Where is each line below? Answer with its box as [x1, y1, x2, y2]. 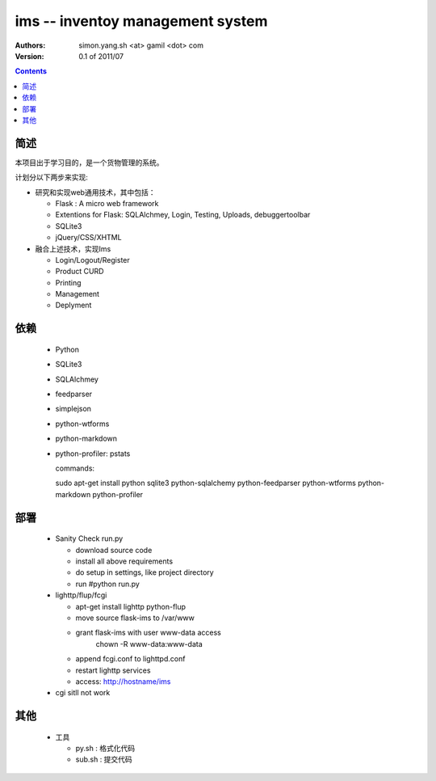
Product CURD [55, 267, 104, 277]
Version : [15, 51, 44, 61]
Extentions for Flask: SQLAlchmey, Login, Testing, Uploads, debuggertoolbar [55, 210, 311, 220]
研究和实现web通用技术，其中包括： [35, 187, 156, 197]
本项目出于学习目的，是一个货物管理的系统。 [15, 158, 164, 167]
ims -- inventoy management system [15, 12, 268, 30]
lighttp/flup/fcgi [55, 590, 107, 600]
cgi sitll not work [55, 688, 111, 698]
